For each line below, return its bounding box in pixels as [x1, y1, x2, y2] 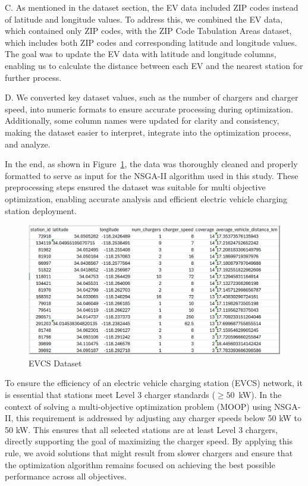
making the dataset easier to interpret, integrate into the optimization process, [5, 126, 291, 138]
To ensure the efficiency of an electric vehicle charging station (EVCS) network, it [5, 377, 303, 389]
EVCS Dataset [29, 356, 82, 369]
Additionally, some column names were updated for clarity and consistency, [5, 114, 279, 127]
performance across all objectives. [5, 470, 127, 482]
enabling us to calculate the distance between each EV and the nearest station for [5, 59, 303, 71]
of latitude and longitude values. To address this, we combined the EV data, [5, 12, 283, 25]
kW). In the [238, 388, 282, 401]
